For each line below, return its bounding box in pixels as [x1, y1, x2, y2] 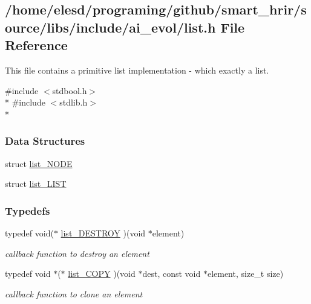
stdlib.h [59, 96, 88, 109]
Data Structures [5, 133, 85, 148]
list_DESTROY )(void [61, 226, 146, 239]
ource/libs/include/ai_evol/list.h [5, 17, 216, 36]
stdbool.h [52, 84, 87, 97]
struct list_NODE [5, 157, 73, 169]
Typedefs [5, 203, 50, 218]
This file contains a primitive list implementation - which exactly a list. [5, 63, 269, 76]
